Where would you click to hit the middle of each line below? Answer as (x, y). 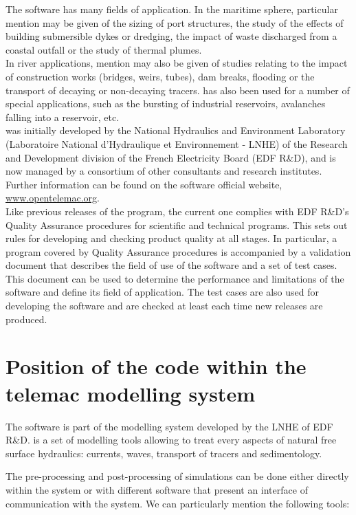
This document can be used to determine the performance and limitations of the (175, 278)
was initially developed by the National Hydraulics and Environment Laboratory (176, 130)
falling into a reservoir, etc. (63, 117)
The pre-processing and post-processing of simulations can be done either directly (177, 476)
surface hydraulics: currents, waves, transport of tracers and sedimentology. (164, 453)
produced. (26, 319)
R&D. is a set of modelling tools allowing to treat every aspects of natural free (171, 440)
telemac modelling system (130, 393)
